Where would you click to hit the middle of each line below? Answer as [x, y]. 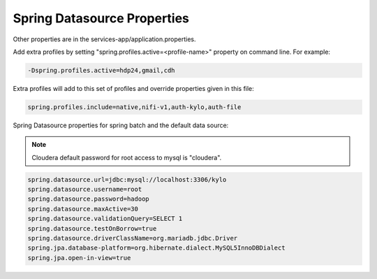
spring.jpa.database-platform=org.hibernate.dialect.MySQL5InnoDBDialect [156, 248]
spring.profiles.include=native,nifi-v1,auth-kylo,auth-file [134, 107]
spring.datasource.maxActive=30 [83, 209]
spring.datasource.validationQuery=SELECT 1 [105, 219]
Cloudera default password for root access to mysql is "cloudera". [127, 157]
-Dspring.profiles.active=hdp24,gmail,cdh [101, 70]
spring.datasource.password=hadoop [88, 199]
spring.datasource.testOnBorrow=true [92, 228]
